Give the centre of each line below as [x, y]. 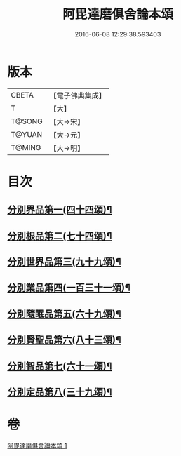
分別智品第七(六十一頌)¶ [60, 366]
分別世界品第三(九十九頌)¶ [64, 262]
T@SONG [27, 121]
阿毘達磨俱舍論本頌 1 [37, 445]
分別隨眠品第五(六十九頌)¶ [64, 314]
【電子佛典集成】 [78, 95]
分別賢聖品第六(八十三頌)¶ [64, 340]
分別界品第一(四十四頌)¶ [60, 210]
